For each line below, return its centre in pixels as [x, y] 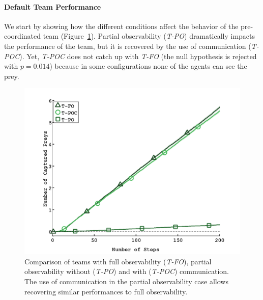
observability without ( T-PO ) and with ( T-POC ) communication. [127, 271]
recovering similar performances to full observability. [106, 291]
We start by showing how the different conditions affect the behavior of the [121, 26]
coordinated [23, 36]
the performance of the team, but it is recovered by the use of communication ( [128, 46]
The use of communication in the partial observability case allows [126, 281]
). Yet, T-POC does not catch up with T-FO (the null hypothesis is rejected [138, 56]
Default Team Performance [53, 6]
